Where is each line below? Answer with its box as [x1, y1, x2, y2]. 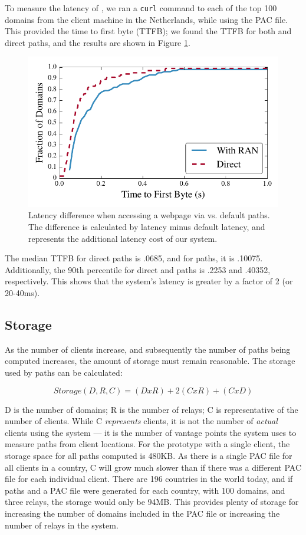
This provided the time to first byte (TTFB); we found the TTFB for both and [5, 25, 292, 37]
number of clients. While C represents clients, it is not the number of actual [5, 415, 278, 427]
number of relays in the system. [5, 518, 119, 531]
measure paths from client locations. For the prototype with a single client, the [5, 438, 290, 450]
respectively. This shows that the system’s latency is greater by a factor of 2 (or [5, 275, 293, 287]
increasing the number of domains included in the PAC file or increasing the [5, 507, 280, 519]
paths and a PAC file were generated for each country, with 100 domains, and [5, 484, 285, 496]
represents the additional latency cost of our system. [28, 232, 218, 244]
